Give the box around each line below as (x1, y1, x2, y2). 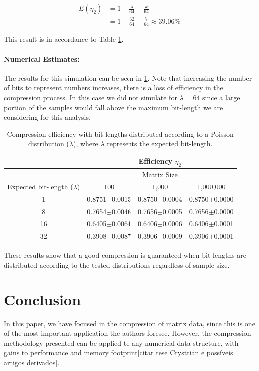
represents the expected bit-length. (107, 138, 213, 149)
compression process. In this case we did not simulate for (4, 92, 177, 102)
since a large (202, 92, 240, 102)
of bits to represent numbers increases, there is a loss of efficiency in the (4, 82, 223, 93)
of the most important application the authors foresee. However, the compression (4, 328, 251, 338)
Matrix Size (142, 169, 178, 179)
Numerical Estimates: (4, 53, 80, 64)
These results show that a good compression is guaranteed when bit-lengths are (4, 250, 247, 260)
